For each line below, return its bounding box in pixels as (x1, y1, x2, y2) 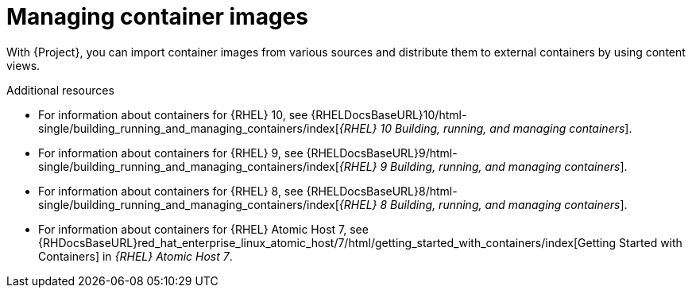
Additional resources (6, 83, 114, 97)
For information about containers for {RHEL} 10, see (38, 107, 308, 122)
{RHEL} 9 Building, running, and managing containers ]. (338, 159, 628, 173)
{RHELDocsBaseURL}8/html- (306, 184, 458, 198)
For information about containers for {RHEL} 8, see (38, 184, 303, 198)
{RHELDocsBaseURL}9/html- (306, 145, 458, 160)
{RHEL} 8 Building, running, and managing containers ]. (338, 197, 628, 211)
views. (6, 58, 41, 72)
